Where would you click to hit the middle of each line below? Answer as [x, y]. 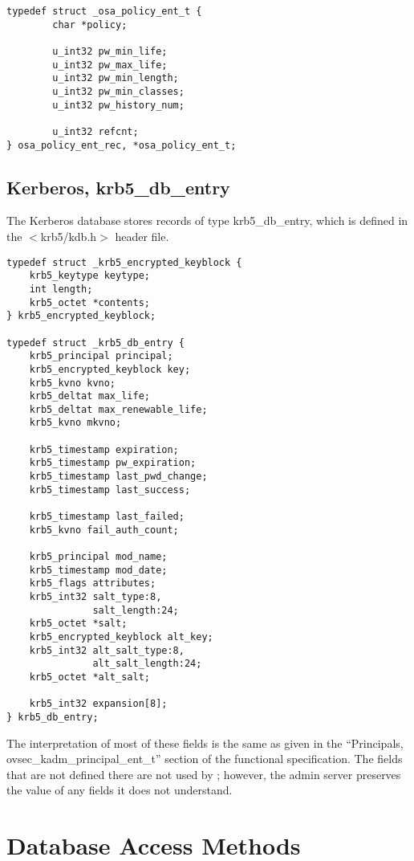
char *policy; [90, 24]
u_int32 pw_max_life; [110, 65]
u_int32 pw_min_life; [110, 51]
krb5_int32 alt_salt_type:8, [107, 650]
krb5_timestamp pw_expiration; [113, 463]
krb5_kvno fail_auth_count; [104, 530]
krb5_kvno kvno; [73, 383]
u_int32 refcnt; [95, 131]
